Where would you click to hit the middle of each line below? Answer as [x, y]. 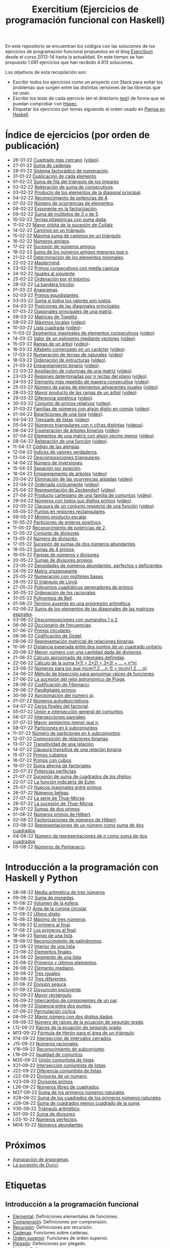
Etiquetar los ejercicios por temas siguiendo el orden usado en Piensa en [89, 109]
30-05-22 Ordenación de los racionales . [55, 593]
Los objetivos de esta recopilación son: [46, 72]
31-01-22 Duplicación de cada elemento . [55, 176]
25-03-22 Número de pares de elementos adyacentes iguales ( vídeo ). [86, 387]
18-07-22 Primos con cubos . [42, 760]
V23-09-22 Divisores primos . [43, 1082]
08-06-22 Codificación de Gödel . [47, 636]
